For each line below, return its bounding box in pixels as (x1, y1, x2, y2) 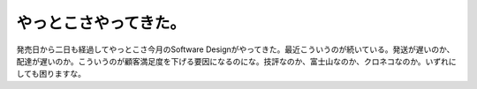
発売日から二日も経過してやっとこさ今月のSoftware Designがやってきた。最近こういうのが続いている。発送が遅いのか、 (16, 44, 455, 55)
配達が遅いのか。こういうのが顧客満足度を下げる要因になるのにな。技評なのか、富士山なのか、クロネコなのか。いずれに (16, 56, 457, 66)
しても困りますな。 (16, 69, 86, 79)
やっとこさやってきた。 (16, 13, 185, 33)
